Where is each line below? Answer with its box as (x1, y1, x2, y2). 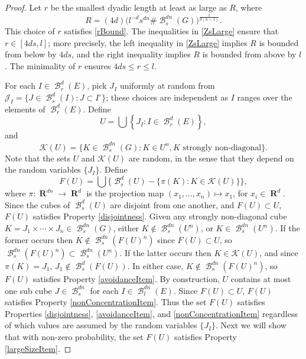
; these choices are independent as (106, 91, 229, 104)
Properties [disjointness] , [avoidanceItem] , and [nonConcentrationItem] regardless (5, 307, 298, 319)
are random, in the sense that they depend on (128, 151, 294, 164)
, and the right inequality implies (71, 48, 191, 60)
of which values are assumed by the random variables (5, 319, 197, 331)
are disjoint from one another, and (110, 198, 235, 211)
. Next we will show (216, 319, 287, 331)
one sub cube (5, 284, 52, 296)
